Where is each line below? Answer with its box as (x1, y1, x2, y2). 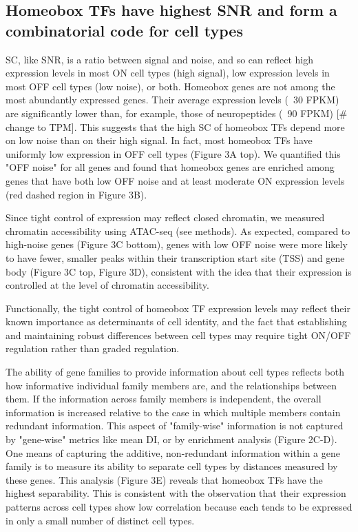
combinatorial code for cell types (6, 19, 243, 41)
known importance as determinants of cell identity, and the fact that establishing (6, 314, 347, 329)
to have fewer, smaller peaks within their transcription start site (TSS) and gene (6, 250, 345, 265)
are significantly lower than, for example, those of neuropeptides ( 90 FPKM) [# (6, 105, 348, 120)
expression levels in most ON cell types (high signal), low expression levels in (6, 65, 330, 80)
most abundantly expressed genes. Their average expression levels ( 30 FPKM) (6, 92, 339, 107)
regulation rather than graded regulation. (6, 341, 180, 356)
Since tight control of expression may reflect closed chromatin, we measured (6, 210, 325, 225)
